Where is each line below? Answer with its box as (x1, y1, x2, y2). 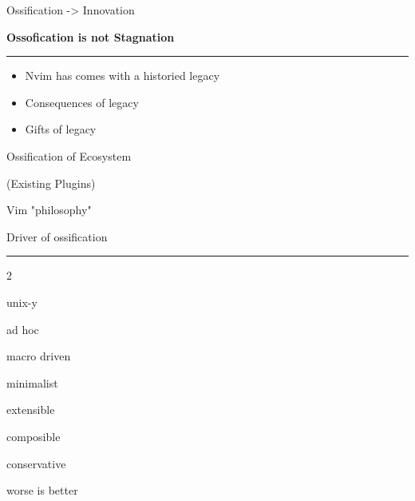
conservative (6, 455, 66, 471)
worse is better (6, 482, 78, 499)
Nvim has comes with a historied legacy (25, 67, 220, 84)
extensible (6, 401, 55, 418)
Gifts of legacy (25, 121, 97, 137)
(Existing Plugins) (6, 174, 96, 191)
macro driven (6, 348, 71, 364)
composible (6, 427, 61, 444)
